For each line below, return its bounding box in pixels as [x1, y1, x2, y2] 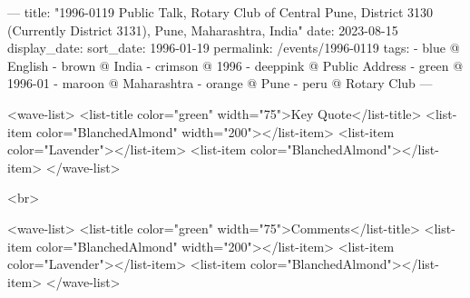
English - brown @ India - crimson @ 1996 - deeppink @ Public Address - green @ [7, 55, 464, 74]
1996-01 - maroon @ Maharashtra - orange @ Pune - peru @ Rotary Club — [7, 74, 433, 93]
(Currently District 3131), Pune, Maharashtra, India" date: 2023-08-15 [7, 20, 398, 39]
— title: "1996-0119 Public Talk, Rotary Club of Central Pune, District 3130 [7, 3, 434, 21]
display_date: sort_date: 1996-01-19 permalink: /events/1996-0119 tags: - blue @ [7, 38, 460, 57]
